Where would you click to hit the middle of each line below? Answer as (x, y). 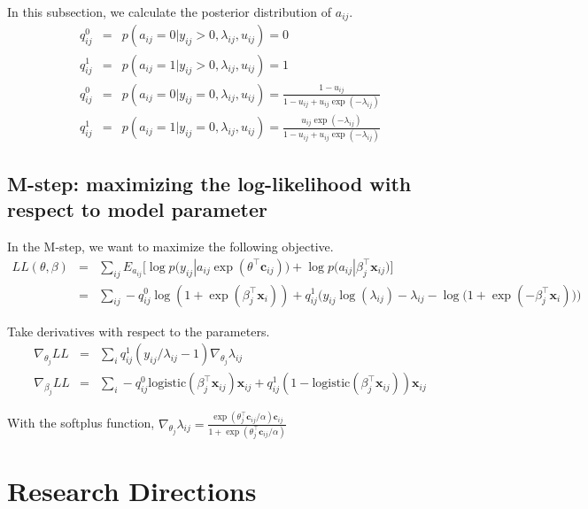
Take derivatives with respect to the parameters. (139, 331)
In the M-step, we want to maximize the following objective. (170, 247)
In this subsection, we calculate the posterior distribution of (170, 12)
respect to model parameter (137, 209)
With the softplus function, (81, 423)
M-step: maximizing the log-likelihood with (209, 183)
